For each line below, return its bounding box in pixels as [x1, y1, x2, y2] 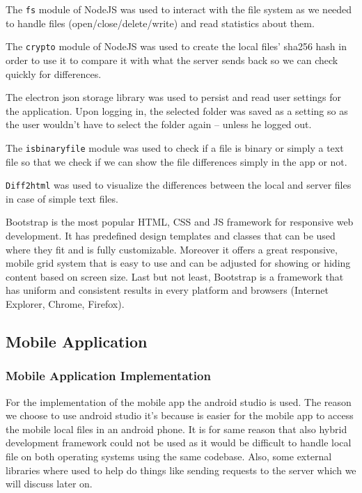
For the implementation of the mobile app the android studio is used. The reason [6, 394, 352, 409]
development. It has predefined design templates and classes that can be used [6, 228, 336, 242]
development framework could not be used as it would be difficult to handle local [6, 435, 352, 450]
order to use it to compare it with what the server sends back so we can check [6, 52, 338, 67]
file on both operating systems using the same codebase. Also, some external [6, 448, 332, 463]
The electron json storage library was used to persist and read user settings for [6, 90, 342, 104]
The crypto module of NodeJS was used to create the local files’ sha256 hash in [6, 39, 347, 54]
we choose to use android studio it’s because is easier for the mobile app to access [6, 408, 354, 423]
